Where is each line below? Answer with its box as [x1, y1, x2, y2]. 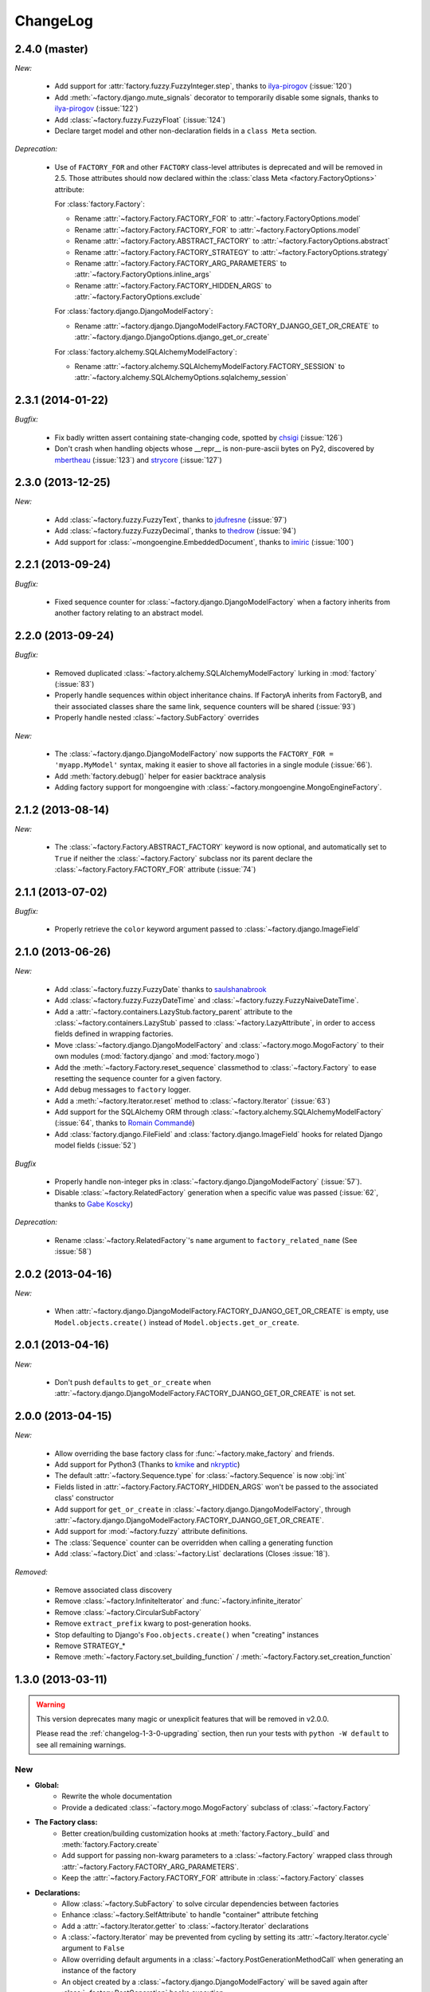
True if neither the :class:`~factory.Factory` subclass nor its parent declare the [54, 853, 313, 863]
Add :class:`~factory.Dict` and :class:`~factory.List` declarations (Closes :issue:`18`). [54, 1549, 330, 1559]
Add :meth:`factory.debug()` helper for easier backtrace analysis [54, 771, 266, 781]
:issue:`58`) [54, 1246, 92, 1256]
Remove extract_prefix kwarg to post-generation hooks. [54, 1618, 252, 1629]
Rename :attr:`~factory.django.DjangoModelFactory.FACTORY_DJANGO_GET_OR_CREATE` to [74, 321, 379, 331]
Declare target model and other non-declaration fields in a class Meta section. [54, 126, 318, 135]
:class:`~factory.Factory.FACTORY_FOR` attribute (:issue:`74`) [54, 865, 256, 874]
